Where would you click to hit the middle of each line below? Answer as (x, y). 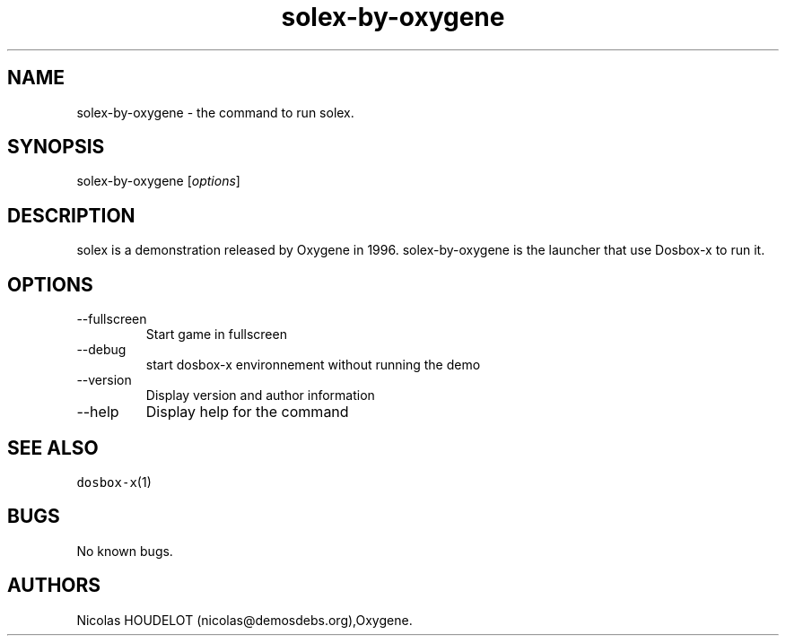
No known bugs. (125, 551)
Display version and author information (260, 395)
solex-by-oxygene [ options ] (158, 181)
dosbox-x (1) (114, 482)
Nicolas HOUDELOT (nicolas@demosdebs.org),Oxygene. (245, 620)
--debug (101, 350)
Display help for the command (247, 412)
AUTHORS (54, 586)
